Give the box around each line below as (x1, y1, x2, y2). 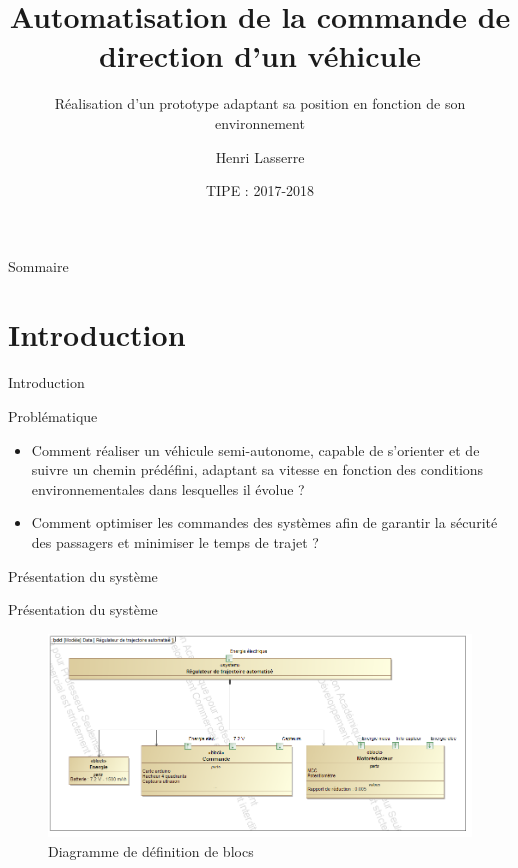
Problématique (8, 406, 98, 426)
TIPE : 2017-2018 (205, 180, 315, 201)
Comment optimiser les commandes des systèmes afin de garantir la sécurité (31, 512, 498, 533)
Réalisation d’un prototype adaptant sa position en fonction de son (54, 93, 466, 114)
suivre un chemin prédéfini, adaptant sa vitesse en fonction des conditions (31, 459, 484, 480)
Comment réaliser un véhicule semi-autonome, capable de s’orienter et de (31, 439, 480, 460)
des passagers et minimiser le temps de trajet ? (31, 531, 319, 552)
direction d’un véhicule (98, 35, 422, 76)
